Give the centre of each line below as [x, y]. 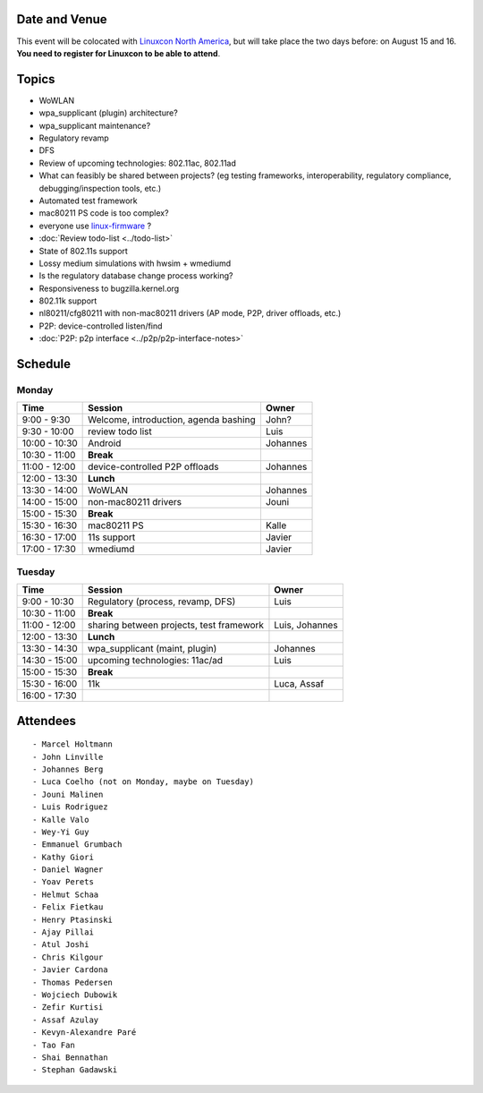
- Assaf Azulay [66, 1020]
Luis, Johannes [306, 625]
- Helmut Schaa [66, 894]
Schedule [44, 364]
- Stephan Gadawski [75, 1070]
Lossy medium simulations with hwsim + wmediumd [135, 263]
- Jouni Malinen [68, 794]
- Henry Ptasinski [73, 919]
